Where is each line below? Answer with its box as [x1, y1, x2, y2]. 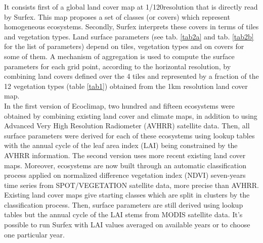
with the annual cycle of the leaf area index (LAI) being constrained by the [4, 140, 238, 151]
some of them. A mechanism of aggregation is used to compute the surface [4, 51, 235, 61]
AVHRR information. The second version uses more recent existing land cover [4, 150, 246, 160]
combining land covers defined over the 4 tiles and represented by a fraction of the [4, 71, 259, 81]
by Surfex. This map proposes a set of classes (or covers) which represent [4, 11, 230, 22]
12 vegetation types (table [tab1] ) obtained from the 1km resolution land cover [4, 80, 248, 91]
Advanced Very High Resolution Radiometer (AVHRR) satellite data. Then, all [4, 120, 250, 131]
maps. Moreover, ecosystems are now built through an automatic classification [4, 160, 246, 170]
